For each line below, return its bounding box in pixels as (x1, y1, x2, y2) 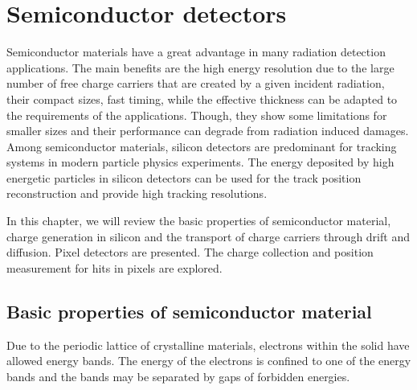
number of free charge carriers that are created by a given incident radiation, (6, 75, 385, 92)
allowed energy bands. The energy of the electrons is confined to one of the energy (6, 352, 411, 369)
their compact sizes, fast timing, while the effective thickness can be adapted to (6, 90, 398, 107)
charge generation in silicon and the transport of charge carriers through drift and (6, 228, 410, 244)
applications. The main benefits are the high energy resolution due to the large (6, 59, 395, 76)
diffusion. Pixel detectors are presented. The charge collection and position (6, 244, 374, 261)
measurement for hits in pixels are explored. (6, 259, 223, 276)
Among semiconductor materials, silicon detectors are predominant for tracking (6, 138, 397, 154)
